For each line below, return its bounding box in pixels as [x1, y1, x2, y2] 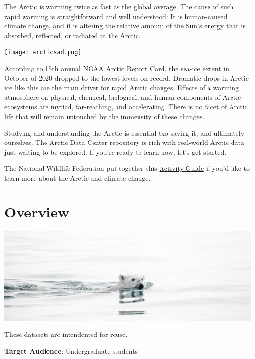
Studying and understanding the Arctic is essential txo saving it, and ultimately [4, 127, 245, 138]
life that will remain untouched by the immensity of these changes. [4, 111, 205, 121]
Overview [4, 201, 70, 221]
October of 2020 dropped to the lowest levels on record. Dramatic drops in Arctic [4, 72, 249, 83]
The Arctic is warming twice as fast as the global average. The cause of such [4, 1, 234, 11]
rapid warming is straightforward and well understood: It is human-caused [4, 11, 228, 21]
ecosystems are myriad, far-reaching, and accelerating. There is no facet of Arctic [4, 101, 248, 112]
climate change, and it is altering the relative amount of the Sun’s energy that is [4, 21, 246, 31]
